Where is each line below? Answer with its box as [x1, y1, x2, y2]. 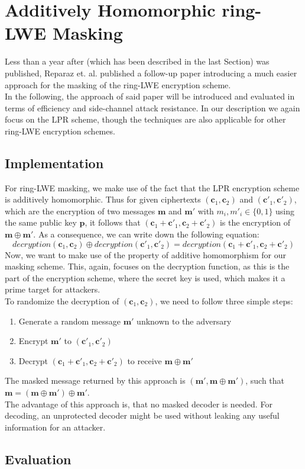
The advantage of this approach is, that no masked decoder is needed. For [5, 397, 272, 410]
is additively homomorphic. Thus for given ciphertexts [5, 193, 201, 205]
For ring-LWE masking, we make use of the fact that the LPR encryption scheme [5, 181, 300, 194]
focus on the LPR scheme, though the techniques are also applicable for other [5, 113, 286, 126]
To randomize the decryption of [5, 295, 119, 307]
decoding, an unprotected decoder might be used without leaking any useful [5, 409, 280, 422]
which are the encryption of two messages [5, 204, 155, 217]
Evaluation [5, 449, 72, 468]
